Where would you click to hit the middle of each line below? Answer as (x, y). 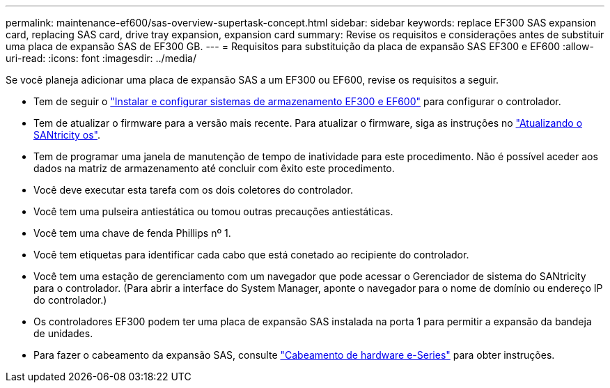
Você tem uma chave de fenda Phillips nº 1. (132, 233)
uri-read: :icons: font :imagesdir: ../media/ (101, 58)
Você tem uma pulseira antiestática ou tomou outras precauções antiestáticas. (213, 211)
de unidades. (63, 333)
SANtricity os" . (67, 135)
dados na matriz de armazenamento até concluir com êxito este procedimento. (214, 168)
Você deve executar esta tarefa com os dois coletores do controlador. (193, 190)
